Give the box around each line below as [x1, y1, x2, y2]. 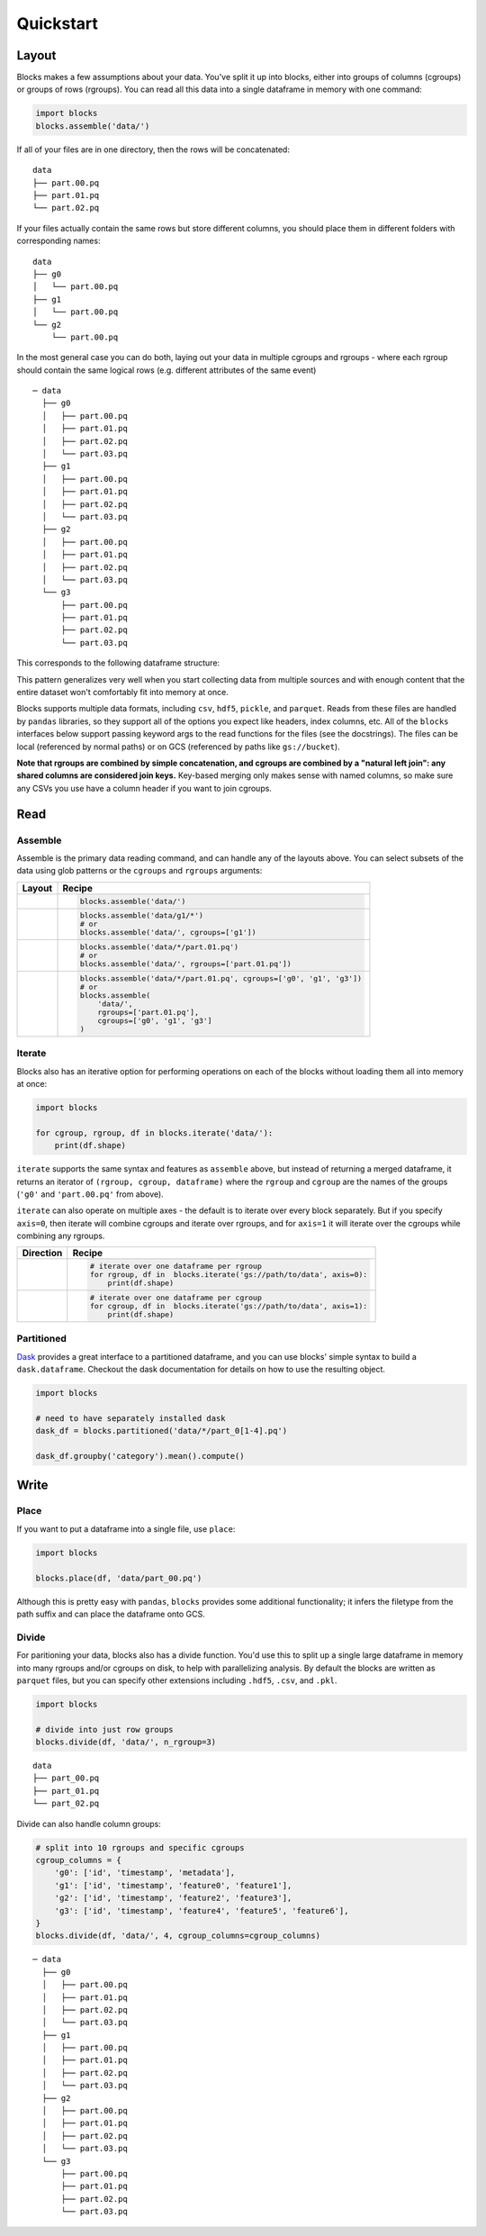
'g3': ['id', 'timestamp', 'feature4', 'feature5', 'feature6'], [54, 1906, 349, 1915]
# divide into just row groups [35, 1725, 175, 1734]
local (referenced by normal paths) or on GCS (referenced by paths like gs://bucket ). [16, 741, 341, 752]
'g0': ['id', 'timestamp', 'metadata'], [54, 1868, 236, 1878]
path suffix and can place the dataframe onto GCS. [16, 1608, 206, 1619]
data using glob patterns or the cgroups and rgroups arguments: [16, 865, 263, 876]
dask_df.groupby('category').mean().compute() [35, 1451, 245, 1462]
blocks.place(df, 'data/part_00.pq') [35, 1572, 202, 1583]
